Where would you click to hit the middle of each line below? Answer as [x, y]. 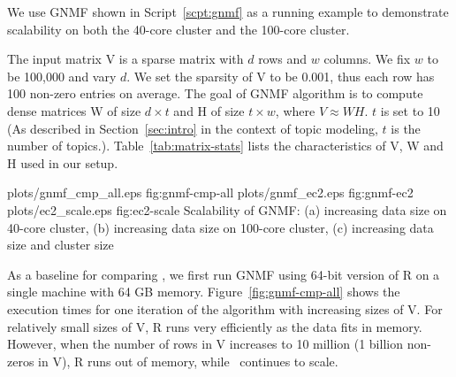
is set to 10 [410, 110]
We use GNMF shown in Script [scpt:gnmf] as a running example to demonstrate [228, 12]
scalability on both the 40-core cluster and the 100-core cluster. [179, 29]
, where [295, 110]
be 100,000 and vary [62, 76]
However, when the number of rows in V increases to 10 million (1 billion [205, 344]
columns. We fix [367, 59]
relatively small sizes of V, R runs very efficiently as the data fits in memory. [215, 326]
